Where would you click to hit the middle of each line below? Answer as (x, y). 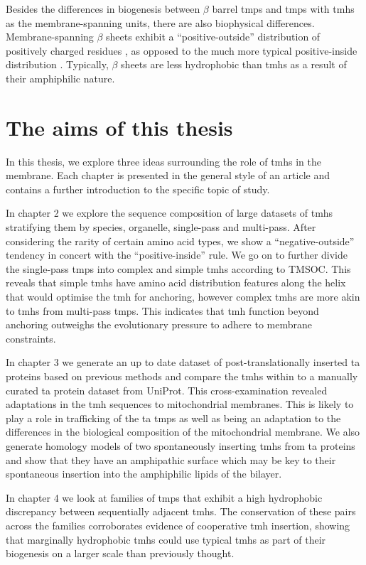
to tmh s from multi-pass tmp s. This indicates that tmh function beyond (162, 310)
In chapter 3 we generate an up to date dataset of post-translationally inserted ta (183, 362)
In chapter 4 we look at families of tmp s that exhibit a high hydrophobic (164, 497)
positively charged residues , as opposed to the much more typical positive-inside (182, 50)
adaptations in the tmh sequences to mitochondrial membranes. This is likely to (180, 404)
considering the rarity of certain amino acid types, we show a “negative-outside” (180, 241)
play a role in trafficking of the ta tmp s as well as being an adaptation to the (173, 418)
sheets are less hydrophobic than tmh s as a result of (234, 64)
